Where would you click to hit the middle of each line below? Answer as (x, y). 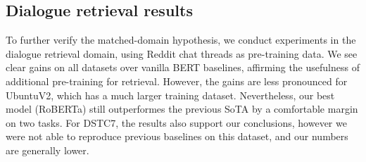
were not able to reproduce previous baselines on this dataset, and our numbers (177, 136)
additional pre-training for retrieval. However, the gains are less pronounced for (177, 81)
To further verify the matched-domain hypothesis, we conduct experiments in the (181, 40)
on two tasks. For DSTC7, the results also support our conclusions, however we (176, 122)
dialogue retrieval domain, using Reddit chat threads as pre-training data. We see (182, 53)
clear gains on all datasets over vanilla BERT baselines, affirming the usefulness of (183, 67)
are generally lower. (48, 150)
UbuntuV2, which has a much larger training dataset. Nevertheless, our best (170, 95)
